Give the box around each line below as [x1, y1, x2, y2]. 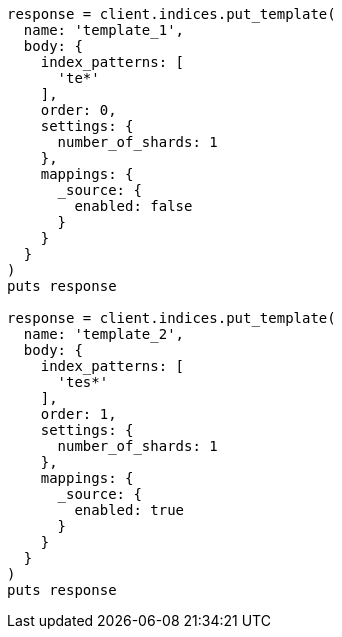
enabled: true [74, 502, 185, 518]
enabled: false [74, 198, 193, 214]
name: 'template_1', [23, 22, 185, 38]
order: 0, [40, 102, 117, 118]
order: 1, [40, 406, 117, 422]
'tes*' [57, 374, 109, 390]
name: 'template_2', [23, 326, 185, 342]
